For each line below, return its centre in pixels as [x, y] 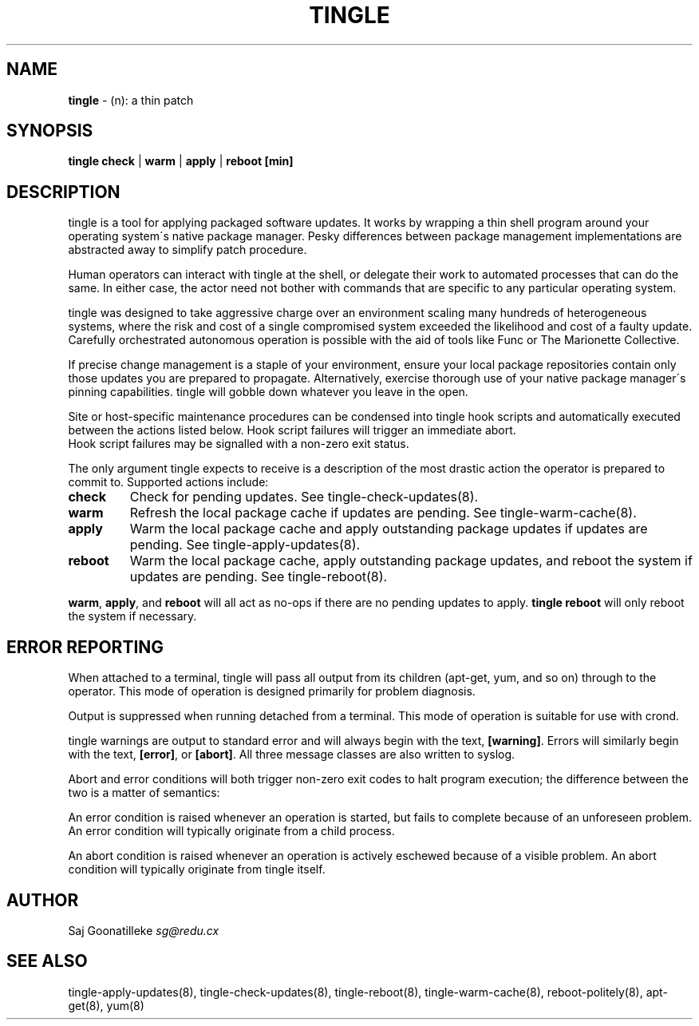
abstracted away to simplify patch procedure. [188, 250]
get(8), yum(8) [106, 1005]
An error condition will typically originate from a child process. [231, 831]
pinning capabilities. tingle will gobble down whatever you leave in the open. [268, 392]
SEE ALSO [47, 961]
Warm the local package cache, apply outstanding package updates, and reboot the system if [411, 561]
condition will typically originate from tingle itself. [197, 870]
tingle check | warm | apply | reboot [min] [181, 161]
